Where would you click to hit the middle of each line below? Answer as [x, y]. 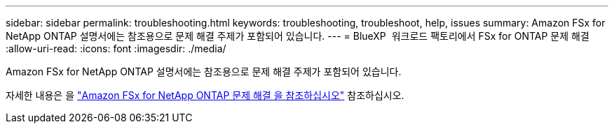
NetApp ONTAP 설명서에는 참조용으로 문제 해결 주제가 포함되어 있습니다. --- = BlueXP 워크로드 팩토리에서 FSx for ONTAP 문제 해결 [298, 36]
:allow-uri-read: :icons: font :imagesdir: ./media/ [116, 48]
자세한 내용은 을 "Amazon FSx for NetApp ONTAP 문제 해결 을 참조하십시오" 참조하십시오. [205, 95]
